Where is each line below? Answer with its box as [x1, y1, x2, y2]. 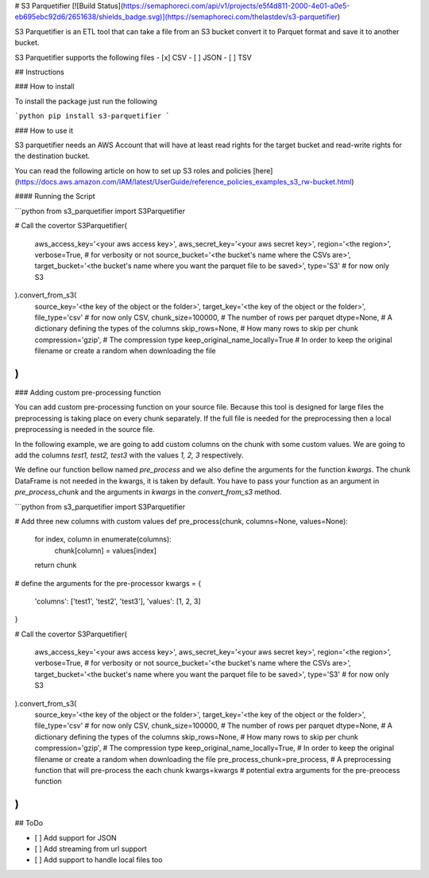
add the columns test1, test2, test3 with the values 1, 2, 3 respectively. [14, 450, 244, 460]
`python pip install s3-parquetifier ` [14, 111, 170, 121]
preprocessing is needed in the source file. [14, 425, 155, 434]
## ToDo [14, 818, 44, 828]
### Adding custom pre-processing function [14, 388, 161, 398]
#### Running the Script [14, 192, 95, 201]
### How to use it [14, 126, 73, 135]
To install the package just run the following [14, 96, 158, 106]
